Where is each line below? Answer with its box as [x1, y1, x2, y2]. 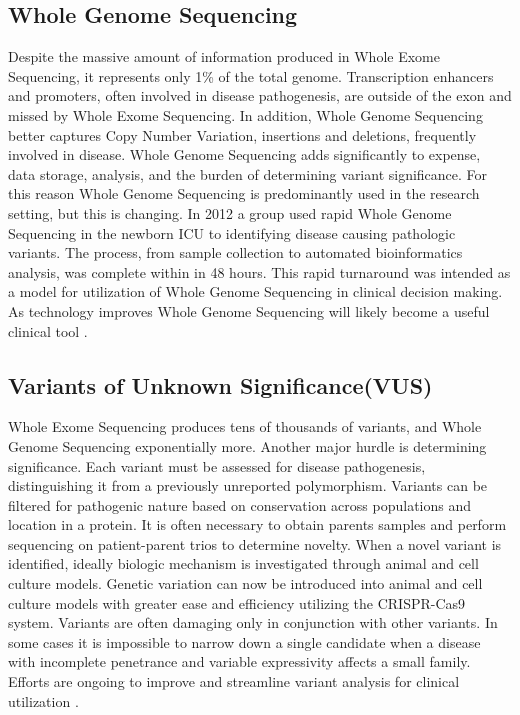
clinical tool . [8, 320, 88, 341]
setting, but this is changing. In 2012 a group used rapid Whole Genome [8, 202, 452, 223]
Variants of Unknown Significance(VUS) [8, 369, 433, 400]
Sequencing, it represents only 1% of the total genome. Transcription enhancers [8, 65, 494, 86]
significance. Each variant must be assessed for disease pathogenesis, [8, 455, 426, 476]
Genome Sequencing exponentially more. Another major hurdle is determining [8, 435, 487, 456]
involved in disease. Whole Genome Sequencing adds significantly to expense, [8, 144, 481, 165]
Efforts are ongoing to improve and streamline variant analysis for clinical [8, 671, 460, 692]
